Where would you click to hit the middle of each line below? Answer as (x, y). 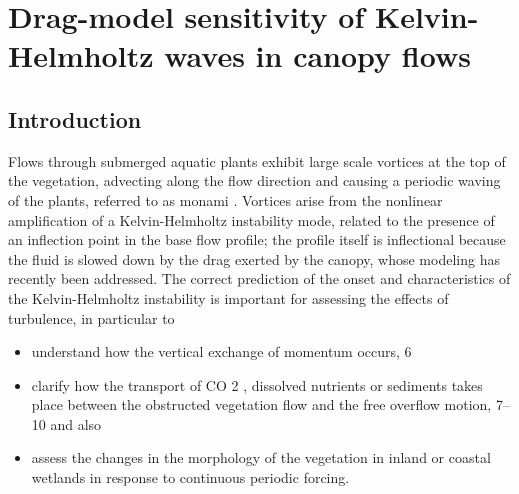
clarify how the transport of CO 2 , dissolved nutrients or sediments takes (257, 384)
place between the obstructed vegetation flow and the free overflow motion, (261, 404)
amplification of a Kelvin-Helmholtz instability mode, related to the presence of (251, 219)
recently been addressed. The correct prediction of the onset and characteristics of (259, 278)
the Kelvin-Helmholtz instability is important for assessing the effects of (228, 297)
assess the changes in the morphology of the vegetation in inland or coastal (261, 457)
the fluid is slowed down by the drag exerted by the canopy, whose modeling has (254, 258)
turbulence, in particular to (91, 317)
